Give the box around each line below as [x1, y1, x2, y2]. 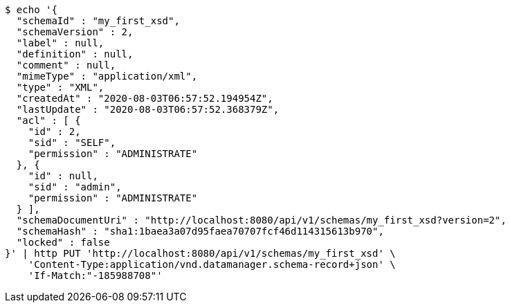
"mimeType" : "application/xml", [16, 71, 198, 82]
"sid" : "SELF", [28, 137, 116, 148]
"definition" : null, [16, 48, 134, 60]
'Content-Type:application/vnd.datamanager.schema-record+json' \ [28, 259, 396, 270]
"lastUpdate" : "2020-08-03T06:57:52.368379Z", [16, 104, 280, 115]
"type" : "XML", [16, 82, 104, 93]
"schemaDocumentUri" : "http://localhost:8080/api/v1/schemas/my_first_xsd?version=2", [16, 215, 507, 226]
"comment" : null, [16, 60, 116, 71]
